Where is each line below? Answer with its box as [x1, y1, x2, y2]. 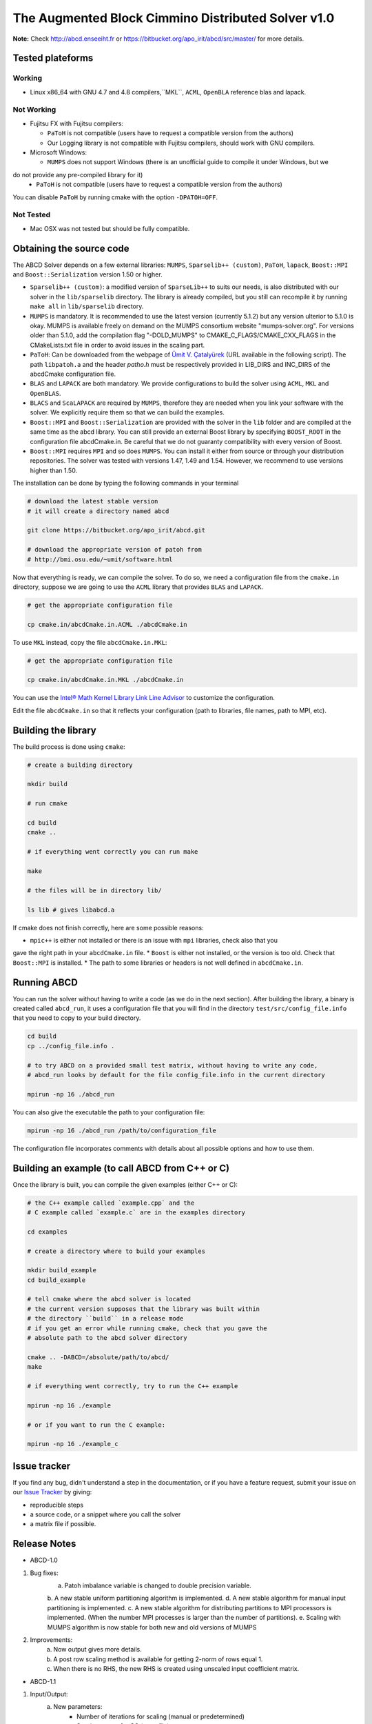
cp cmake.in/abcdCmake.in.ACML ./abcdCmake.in [27, 621, 187, 628]
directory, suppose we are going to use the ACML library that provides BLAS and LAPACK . [12, 583, 264, 591]
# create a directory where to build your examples [27, 1247, 206, 1255]
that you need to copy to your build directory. [12, 1014, 141, 1022]
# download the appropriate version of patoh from [27, 545, 203, 554]
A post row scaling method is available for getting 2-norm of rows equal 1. [53, 1655, 263, 1663]
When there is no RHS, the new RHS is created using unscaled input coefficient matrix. [53, 1665, 300, 1673]
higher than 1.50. [30, 466, 78, 474]
